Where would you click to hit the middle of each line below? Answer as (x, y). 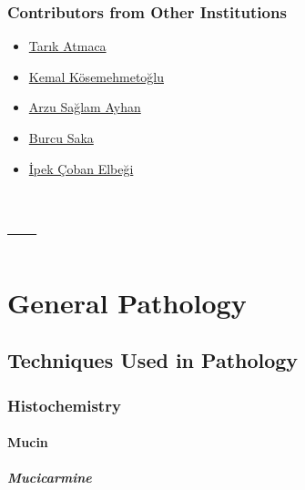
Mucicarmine (50, 478)
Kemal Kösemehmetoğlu (97, 76)
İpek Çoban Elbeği (81, 168)
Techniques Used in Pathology (153, 360)
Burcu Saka (61, 138)
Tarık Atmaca (67, 46)
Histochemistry (64, 405)
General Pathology (127, 302)
